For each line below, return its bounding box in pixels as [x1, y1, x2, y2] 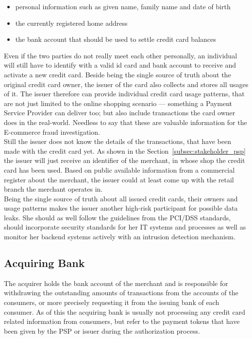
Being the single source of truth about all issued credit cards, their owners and [4, 193, 238, 203]
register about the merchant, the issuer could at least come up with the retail [4, 174, 234, 184]
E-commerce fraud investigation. [4, 126, 100, 137]
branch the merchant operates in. [4, 184, 103, 194]
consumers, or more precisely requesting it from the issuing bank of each [4, 297, 219, 307]
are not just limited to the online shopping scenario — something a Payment [4, 98, 232, 108]
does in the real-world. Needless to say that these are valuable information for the [4, 117, 247, 127]
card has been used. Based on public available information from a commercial [4, 164, 235, 175]
